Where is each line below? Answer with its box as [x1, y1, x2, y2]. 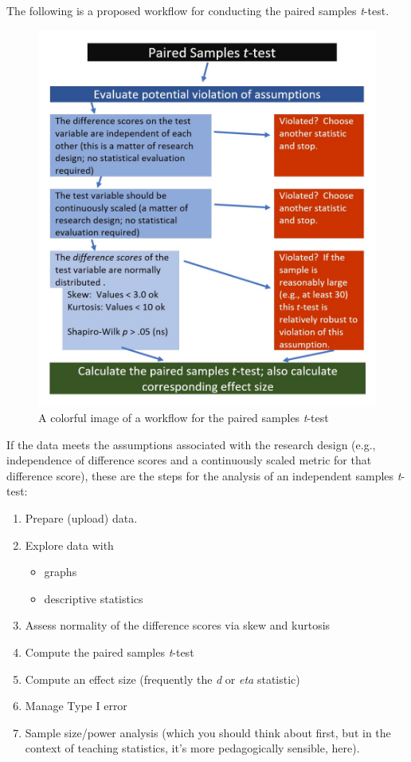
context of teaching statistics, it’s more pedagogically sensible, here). [25, 740, 360, 756]
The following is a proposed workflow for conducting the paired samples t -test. [6, 2, 389, 18]
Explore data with [25, 536, 114, 553]
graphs [44, 563, 77, 580]
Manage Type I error [25, 697, 127, 714]
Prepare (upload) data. [25, 510, 138, 527]
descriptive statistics [44, 590, 143, 606]
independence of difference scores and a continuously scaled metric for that [6, 452, 372, 468]
